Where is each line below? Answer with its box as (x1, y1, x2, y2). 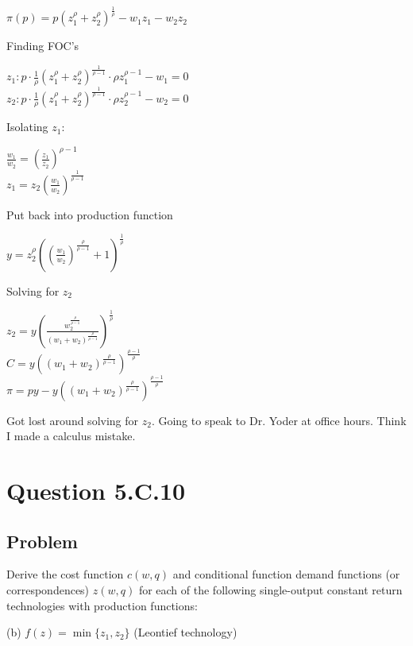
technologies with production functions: (6, 597, 198, 613)
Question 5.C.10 (6, 474, 186, 507)
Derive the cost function (6, 566, 124, 582)
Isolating (6, 118, 48, 135)
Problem (6, 528, 78, 553)
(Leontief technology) (133, 624, 237, 640)
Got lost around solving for (6, 412, 139, 428)
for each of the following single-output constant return (138, 582, 403, 598)
